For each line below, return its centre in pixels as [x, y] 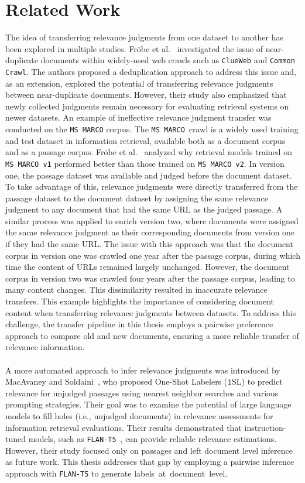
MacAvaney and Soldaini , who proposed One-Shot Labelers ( [116, 381]
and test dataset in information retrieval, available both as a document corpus [145, 140]
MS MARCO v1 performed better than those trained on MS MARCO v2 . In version [145, 163]
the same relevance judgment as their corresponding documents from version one [150, 232]
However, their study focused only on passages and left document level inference [149, 450]
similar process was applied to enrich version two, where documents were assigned [152, 220]
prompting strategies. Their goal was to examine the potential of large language [148, 404]
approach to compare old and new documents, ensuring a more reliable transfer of [152, 335]
